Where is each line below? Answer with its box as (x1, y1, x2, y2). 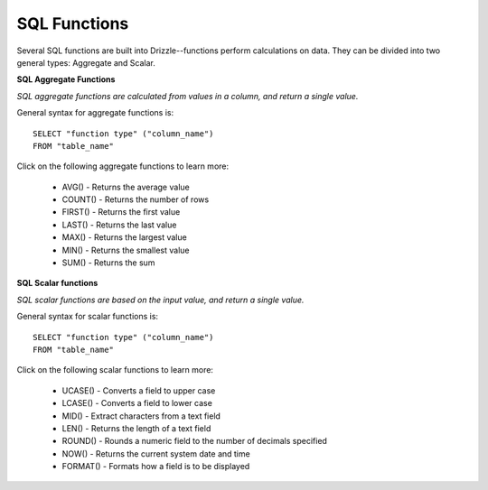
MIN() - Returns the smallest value (61, 245, 190, 255)
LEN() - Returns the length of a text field (61, 422, 211, 433)
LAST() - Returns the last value (61, 219, 177, 230)
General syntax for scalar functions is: (16, 311, 158, 322)
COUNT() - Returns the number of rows (61, 194, 210, 205)
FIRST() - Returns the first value (61, 207, 181, 217)
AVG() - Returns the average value (61, 181, 190, 192)
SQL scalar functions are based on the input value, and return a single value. (16, 294, 305, 305)
